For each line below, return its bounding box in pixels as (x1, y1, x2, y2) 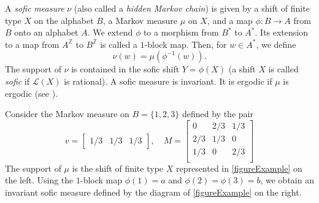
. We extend (87, 26, 133, 39)
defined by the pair (182, 107, 253, 120)
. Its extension (255, 26, 309, 39)
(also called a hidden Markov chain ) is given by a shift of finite (74, 2, 310, 14)
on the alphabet (34, 13, 94, 26)
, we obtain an (260, 174, 314, 186)
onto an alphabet (14, 26, 79, 39)
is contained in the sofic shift (71, 63, 180, 75)
